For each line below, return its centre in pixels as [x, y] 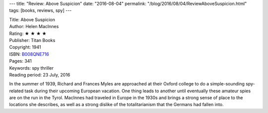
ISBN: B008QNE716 [29, 54]
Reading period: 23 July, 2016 [40, 75]
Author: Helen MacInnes [34, 27]
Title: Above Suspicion [32, 19]
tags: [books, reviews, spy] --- [40, 10]
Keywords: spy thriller [32, 68]
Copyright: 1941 [25, 47]
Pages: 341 [21, 61]
